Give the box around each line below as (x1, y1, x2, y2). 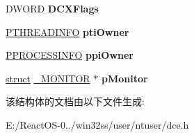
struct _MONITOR (6, 71, 90, 85)
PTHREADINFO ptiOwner (6, 24, 129, 39)
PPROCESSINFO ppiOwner (6, 48, 134, 62)
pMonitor (102, 71, 148, 85)
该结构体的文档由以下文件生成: (6, 94, 145, 109)
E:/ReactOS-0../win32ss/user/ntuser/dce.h (6, 117, 189, 131)
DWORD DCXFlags (6, 1, 99, 15)
